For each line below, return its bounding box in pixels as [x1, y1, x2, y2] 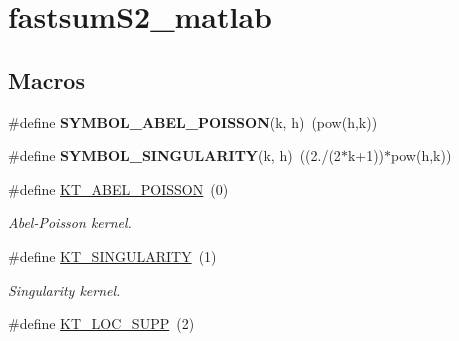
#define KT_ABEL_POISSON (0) [8, 178, 229, 199]
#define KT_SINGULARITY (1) [8, 245, 217, 266]
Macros [8, 64, 85, 95]
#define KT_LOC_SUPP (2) [8, 313, 195, 334]
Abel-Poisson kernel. [8, 212, 132, 233]
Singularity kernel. [8, 279, 121, 300]
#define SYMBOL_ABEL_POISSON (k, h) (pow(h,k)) [8, 111, 378, 132]
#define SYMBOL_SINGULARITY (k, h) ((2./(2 [8, 145, 341, 166]
